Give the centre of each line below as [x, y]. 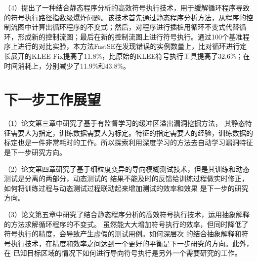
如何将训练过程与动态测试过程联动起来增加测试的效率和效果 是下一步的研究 [126, 188]
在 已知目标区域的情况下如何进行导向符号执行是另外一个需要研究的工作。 [123, 253]
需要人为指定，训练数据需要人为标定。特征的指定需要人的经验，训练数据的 [132, 132]
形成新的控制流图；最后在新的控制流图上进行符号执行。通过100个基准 [130, 36]
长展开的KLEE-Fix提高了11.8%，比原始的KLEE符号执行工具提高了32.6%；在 [127, 56]
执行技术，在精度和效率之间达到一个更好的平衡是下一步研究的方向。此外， [132, 243]
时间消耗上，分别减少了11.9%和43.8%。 [67, 65]
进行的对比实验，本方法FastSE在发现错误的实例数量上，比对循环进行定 [132, 46]
